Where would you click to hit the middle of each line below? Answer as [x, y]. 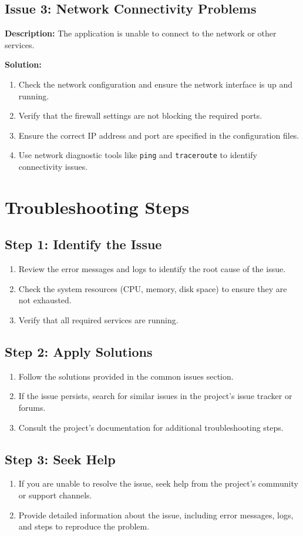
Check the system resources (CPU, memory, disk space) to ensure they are [153, 288]
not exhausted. [45, 300]
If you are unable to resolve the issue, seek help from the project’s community [158, 483]
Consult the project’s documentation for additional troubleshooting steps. [151, 427]
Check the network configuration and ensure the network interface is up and [156, 84]
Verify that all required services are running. [98, 319]
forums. [32, 407]
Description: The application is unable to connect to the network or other [141, 33]
